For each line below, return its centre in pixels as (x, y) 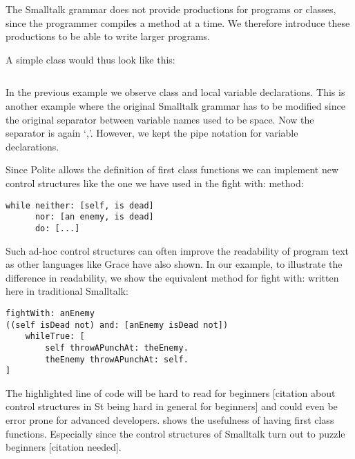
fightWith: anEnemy (50, 313)
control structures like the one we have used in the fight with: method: (155, 183)
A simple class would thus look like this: (90, 59)
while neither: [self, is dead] (80, 205)
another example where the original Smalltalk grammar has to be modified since (175, 105)
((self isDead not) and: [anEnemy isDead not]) (117, 325)
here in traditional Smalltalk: (67, 291)
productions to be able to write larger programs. (108, 36)
